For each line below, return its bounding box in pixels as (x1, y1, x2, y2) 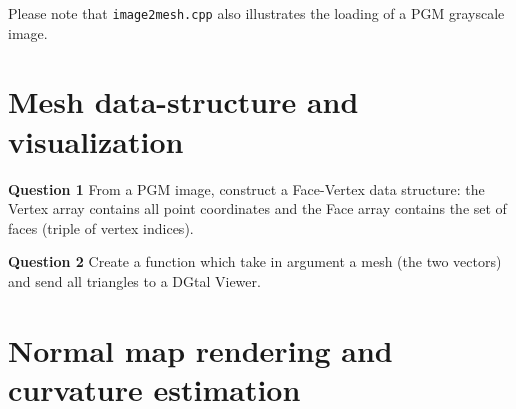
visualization (8, 120, 184, 161)
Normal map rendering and (8, 329, 393, 370)
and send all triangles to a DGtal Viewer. (8, 270, 261, 291)
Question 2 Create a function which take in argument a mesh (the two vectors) (8, 251, 502, 272)
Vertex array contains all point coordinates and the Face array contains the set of (8, 198, 507, 219)
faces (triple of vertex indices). (8, 217, 194, 238)
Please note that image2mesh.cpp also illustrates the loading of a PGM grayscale (8, 3, 505, 23)
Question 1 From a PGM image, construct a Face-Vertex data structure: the (8, 178, 485, 199)
